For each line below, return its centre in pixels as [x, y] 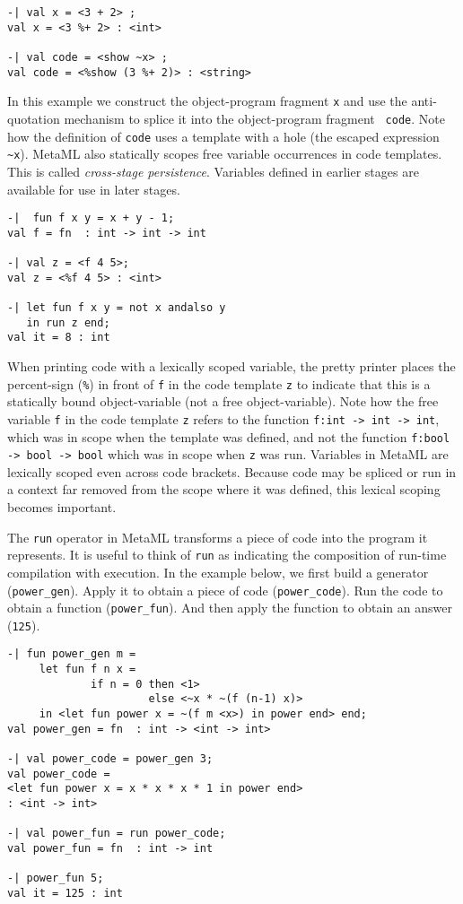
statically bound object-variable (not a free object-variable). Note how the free [223, 401]
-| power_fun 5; [56, 878]
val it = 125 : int [65, 893]
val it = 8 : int [59, 338]
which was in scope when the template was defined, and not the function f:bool [229, 436]
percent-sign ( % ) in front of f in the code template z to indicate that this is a [219, 383]
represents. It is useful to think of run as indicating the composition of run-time [227, 555]
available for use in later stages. [94, 189]
